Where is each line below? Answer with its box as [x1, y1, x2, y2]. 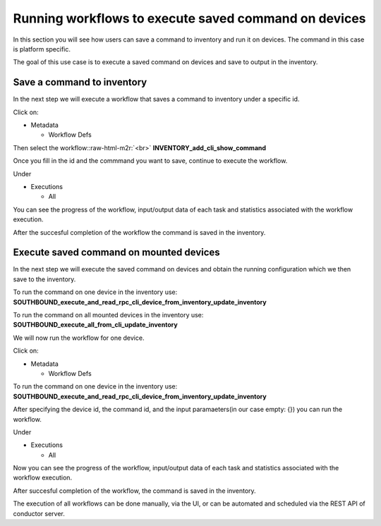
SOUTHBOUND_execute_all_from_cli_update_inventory [13, 321, 178, 329]
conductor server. [13, 509, 65, 518]
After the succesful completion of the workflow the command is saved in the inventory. [13, 228, 266, 236]
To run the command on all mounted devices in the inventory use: [13, 311, 204, 319]
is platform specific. [13, 44, 71, 53]
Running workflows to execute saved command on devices [13, 11, 366, 26]
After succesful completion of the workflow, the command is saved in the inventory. [13, 487, 257, 495]
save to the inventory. [13, 275, 76, 283]
